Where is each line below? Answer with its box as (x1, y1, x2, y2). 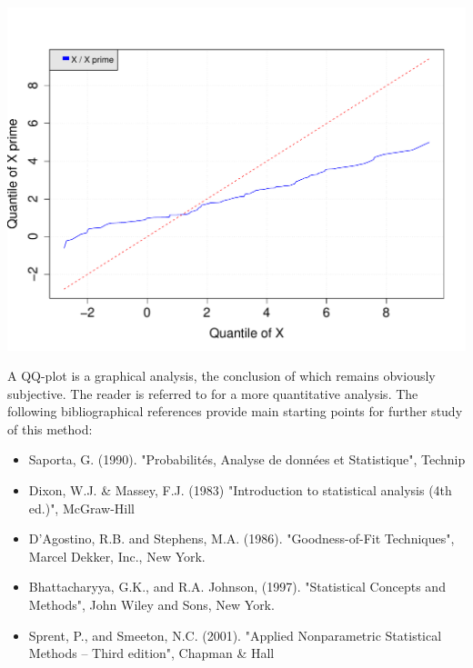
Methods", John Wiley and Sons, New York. (28, 595, 275, 614)
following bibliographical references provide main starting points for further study (7, 402, 463, 421)
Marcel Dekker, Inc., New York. (28, 546, 206, 565)
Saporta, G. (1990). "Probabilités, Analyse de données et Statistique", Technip (28, 450, 466, 469)
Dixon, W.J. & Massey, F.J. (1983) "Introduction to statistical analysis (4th (28, 481, 452, 500)
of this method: (7, 419, 93, 438)
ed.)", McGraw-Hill (28, 498, 136, 517)
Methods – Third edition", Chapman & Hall (28, 643, 275, 663)
